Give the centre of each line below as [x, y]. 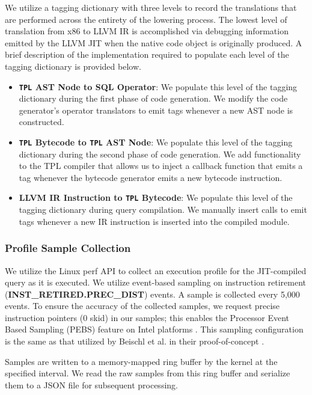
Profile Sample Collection [68, 248]
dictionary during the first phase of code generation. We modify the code [153, 98]
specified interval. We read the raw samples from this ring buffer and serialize [148, 373]
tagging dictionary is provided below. [73, 66]
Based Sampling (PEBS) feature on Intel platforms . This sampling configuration [154, 329]
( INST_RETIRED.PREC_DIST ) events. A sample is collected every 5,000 [152, 294]
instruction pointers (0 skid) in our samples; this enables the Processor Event [147, 317]
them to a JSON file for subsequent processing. [91, 384]
